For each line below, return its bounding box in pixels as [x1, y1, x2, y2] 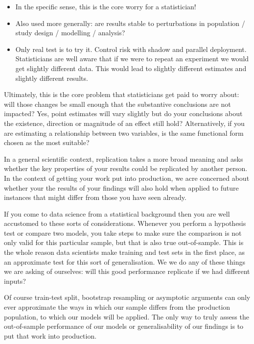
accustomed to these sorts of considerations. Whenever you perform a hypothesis [4, 218, 246, 228]
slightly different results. [15, 73, 88, 83]
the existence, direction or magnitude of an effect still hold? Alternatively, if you [4, 118, 245, 128]
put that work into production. [4, 330, 97, 341]
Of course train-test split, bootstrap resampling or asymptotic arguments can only [4, 292, 251, 302]
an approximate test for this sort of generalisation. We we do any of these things [4, 256, 245, 267]
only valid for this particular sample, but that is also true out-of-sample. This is [4, 237, 244, 247]
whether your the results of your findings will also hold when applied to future [4, 182, 239, 193]
